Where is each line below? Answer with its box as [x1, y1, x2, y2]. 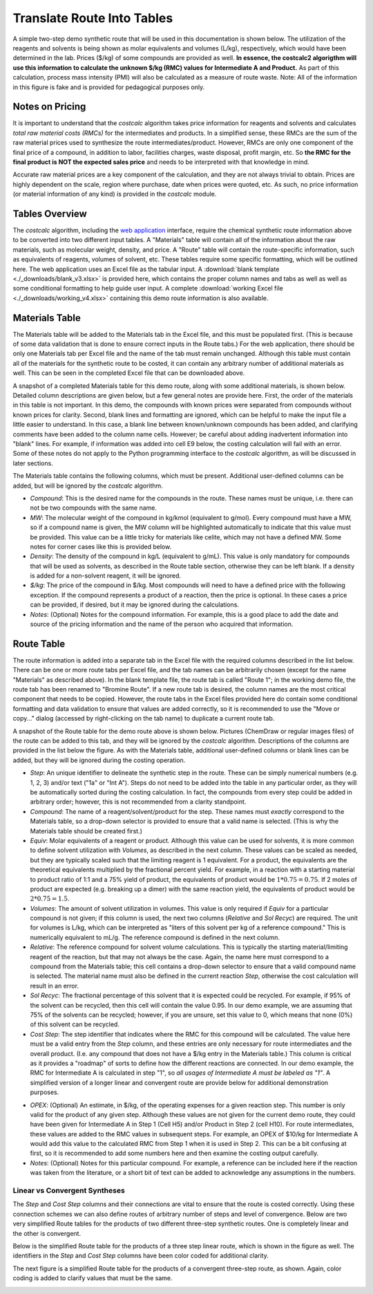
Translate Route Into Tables [12, 10, 173, 26]
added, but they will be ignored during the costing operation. [12, 756, 186, 764]
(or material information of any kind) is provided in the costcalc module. [12, 190, 217, 198]
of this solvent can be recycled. [30, 1020, 120, 1028]
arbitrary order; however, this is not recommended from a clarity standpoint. [30, 797, 247, 806]
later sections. [12, 459, 53, 467]
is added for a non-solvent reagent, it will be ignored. [30, 571, 182, 580]
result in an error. [30, 981, 79, 990]
